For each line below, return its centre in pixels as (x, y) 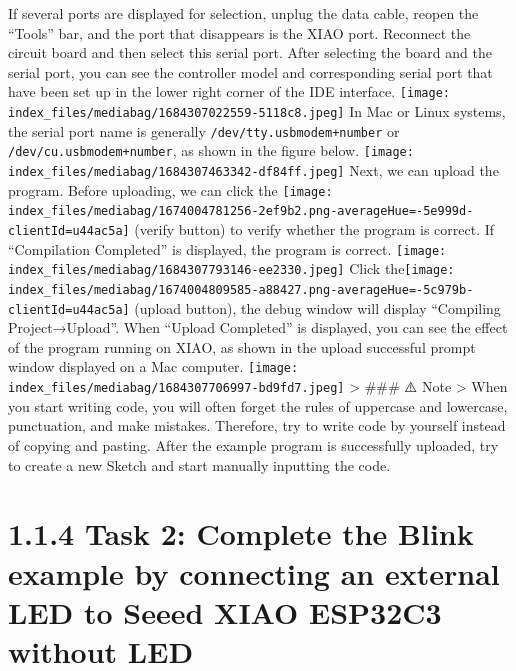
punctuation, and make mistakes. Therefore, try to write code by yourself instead (257, 425)
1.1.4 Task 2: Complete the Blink (241, 533)
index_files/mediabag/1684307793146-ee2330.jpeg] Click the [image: (231, 268)
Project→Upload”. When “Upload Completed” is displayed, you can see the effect (258, 327)
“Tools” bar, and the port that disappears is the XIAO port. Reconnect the (239, 32)
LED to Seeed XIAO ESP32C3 (225, 611)
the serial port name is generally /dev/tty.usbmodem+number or (204, 130)
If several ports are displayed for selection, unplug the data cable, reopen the (243, 13)
